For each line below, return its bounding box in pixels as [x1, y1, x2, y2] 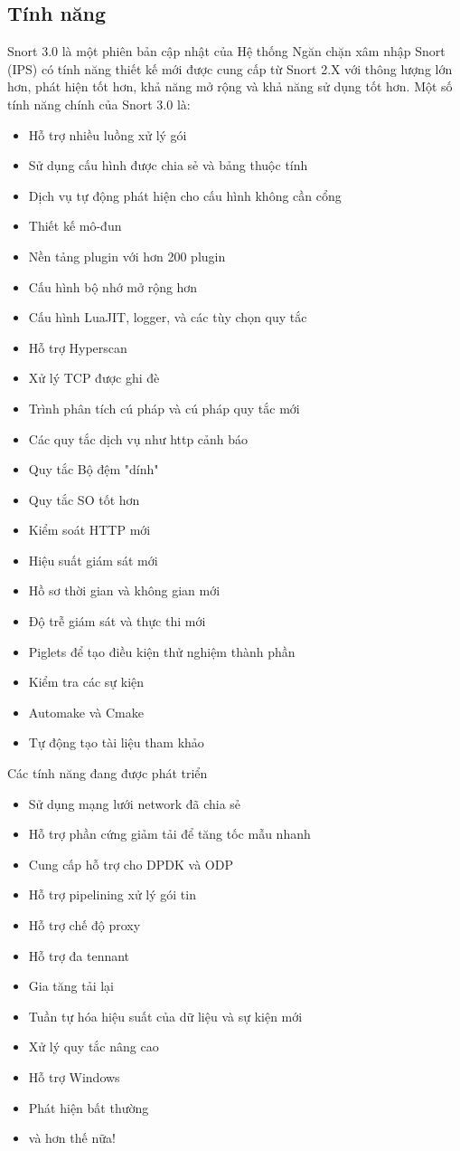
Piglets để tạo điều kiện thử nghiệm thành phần [28, 642, 296, 661]
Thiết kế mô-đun [28, 216, 122, 235]
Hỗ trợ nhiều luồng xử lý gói [28, 125, 187, 144]
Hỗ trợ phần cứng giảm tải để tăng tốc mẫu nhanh [28, 824, 311, 843]
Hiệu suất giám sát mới [28, 550, 158, 569]
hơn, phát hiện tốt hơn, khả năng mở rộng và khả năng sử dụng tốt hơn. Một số [7, 77, 453, 96]
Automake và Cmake [28, 702, 144, 721]
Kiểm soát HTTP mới [28, 520, 151, 539]
